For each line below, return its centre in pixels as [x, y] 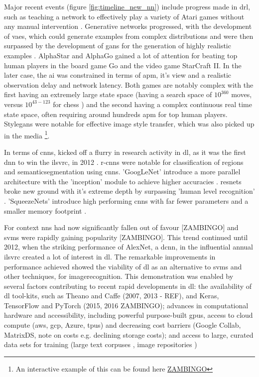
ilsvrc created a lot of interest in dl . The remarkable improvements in [110, 256]
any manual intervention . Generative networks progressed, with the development [128, 26]
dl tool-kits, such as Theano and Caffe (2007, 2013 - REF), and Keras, [112, 296]
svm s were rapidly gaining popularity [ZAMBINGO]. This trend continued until [126, 237]
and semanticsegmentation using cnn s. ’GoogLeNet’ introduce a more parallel [122, 172]
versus [13, 104]
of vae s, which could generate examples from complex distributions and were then [129, 36]
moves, [242, 94]
